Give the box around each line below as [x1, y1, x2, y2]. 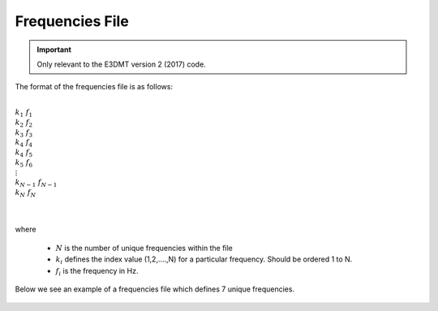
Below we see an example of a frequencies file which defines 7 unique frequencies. [15, 284, 295, 294]
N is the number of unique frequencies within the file [55, 243, 233, 253]
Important [36, 45, 72, 54]
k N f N [15, 188, 36, 199]
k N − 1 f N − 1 [15, 178, 58, 188]
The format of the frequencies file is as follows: [15, 82, 174, 92]
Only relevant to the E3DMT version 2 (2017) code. [36, 59, 206, 69]
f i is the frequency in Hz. [55, 266, 139, 278]
